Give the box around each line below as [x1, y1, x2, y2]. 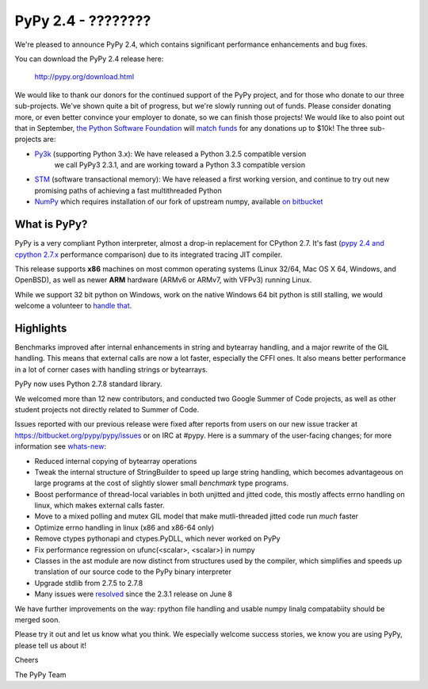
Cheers [14, 655, 39, 665]
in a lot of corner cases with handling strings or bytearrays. [14, 365, 208, 374]
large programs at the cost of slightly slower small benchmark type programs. [34, 478, 289, 488]
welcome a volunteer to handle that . [14, 301, 132, 311]
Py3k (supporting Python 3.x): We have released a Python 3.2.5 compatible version [34, 149, 307, 159]
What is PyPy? [14, 218, 88, 232]
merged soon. [14, 614, 61, 624]
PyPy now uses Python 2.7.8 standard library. [14, 379, 162, 389]
